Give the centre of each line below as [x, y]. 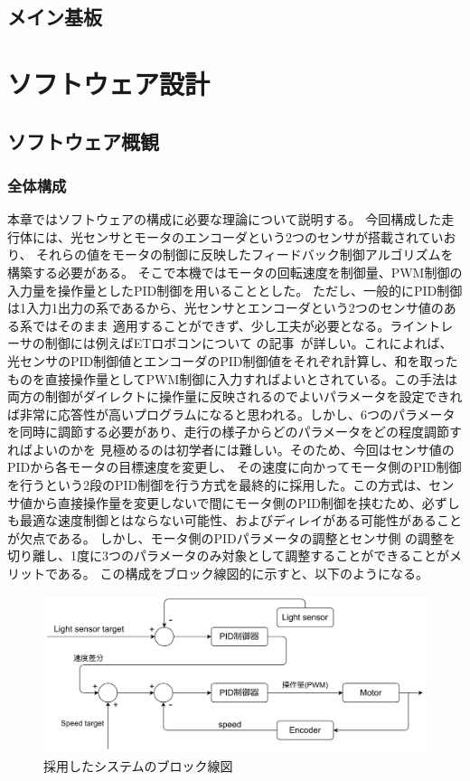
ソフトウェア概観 [83, 141]
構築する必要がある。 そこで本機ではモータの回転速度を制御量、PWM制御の [235, 272]
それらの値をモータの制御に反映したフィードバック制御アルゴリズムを [245, 254]
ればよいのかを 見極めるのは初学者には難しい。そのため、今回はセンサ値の [231, 449]
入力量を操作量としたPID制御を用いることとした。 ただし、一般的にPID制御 [235, 290]
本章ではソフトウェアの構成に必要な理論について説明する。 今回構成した [225, 219]
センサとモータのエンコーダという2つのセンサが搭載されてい [263, 236]
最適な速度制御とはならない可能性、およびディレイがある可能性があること [241, 520]
